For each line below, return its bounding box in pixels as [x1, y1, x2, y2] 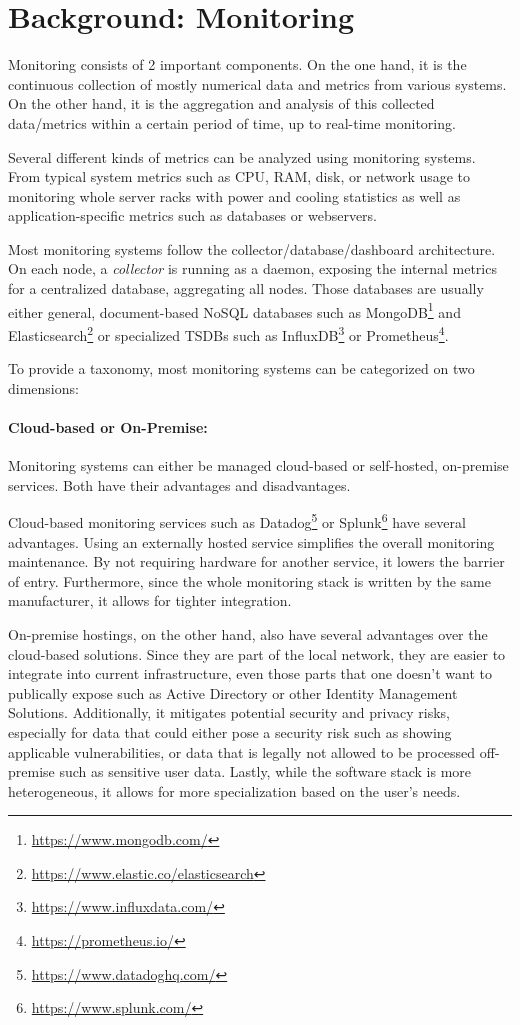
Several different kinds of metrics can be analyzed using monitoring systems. [8, 146, 476, 167]
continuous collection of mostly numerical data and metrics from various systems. [8, 73, 507, 94]
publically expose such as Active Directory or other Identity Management [8, 682, 458, 703]
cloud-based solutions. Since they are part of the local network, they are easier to [8, 643, 506, 664]
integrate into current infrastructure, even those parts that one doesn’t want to [8, 663, 492, 684]
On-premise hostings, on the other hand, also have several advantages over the [8, 623, 488, 644]
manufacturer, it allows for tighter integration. [8, 590, 292, 611]
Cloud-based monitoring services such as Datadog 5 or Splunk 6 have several [8, 509, 466, 532]
